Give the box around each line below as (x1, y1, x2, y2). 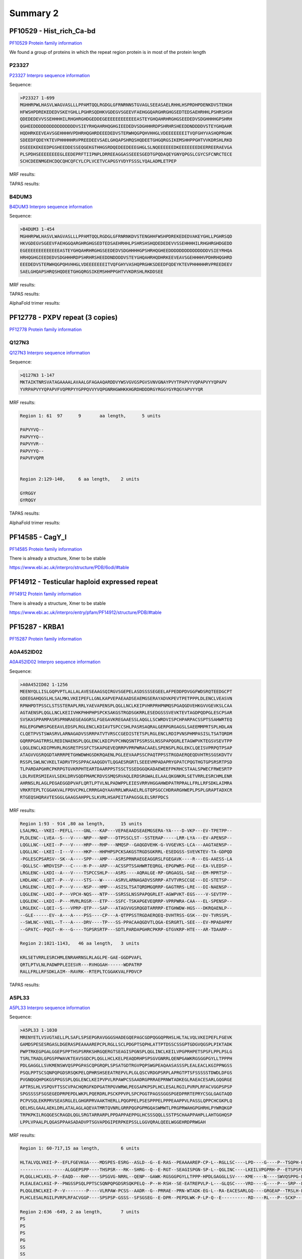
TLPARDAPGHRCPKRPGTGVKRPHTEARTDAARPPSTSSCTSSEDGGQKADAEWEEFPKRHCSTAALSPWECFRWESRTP (20, 766, 233, 772)
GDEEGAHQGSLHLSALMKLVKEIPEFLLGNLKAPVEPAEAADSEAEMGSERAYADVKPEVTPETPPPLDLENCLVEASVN (20, 695, 233, 702)
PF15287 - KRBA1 (9, 622, 64, 631)
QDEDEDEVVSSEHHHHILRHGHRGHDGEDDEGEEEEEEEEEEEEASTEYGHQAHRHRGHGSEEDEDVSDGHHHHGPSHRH (20, 116, 233, 122)
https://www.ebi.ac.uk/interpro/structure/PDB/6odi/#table (9, 565, 129, 571)
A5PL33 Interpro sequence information (9, 1005, 91, 1011)
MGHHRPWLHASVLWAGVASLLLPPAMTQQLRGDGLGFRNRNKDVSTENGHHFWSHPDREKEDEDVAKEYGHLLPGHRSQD (20, 233, 233, 239)
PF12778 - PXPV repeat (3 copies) (9, 313, 118, 322)
